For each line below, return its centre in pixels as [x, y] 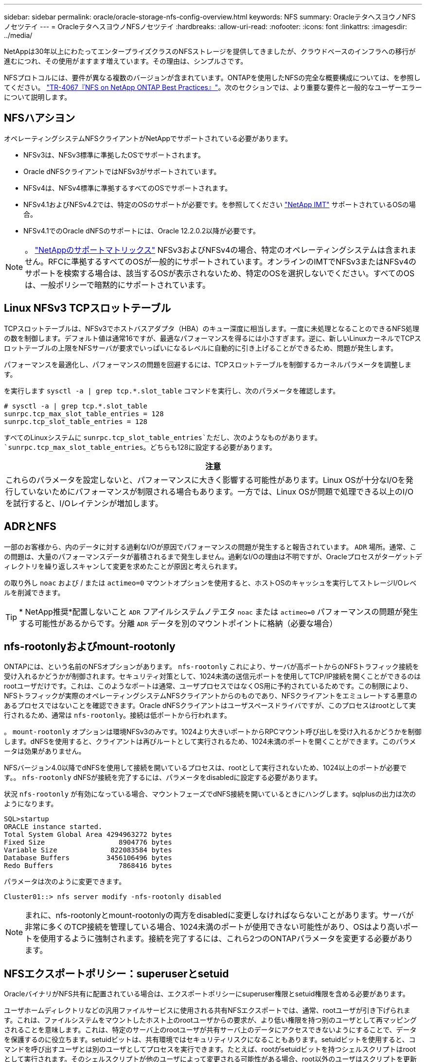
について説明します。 [38, 97]
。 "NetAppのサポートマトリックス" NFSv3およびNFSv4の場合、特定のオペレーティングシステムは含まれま [221, 250]
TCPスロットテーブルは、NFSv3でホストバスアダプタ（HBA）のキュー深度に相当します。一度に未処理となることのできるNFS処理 [212, 328]
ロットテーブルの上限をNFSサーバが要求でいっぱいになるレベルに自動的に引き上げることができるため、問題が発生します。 [201, 348]
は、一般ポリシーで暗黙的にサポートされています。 [118, 285]
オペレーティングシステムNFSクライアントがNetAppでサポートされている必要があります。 [148, 138]
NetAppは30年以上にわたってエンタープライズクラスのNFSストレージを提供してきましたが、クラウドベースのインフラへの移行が [210, 51]
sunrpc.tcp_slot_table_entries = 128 [76, 421]
